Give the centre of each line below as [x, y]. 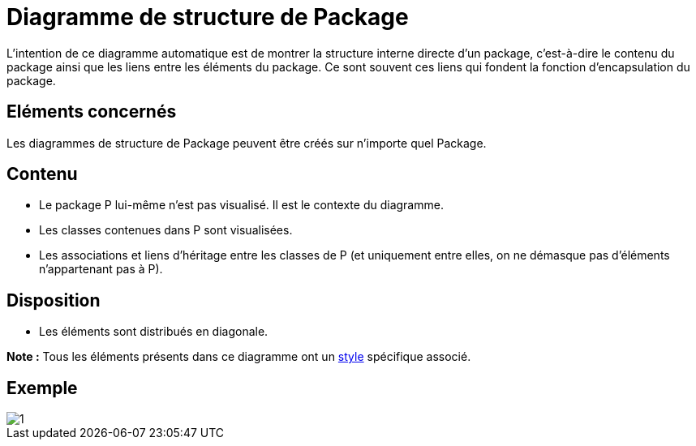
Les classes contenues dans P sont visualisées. [166, 230]
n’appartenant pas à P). [101, 269]
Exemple [42, 388]
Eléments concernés [92, 112]
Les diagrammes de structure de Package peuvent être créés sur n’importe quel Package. [247, 143]
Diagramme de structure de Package [208, 17]
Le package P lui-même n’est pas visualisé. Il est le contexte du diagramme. [241, 205]
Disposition [54, 300]
